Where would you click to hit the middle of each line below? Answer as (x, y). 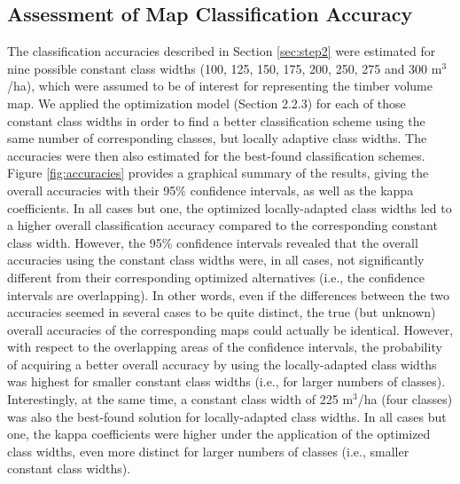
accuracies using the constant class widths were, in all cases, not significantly (216, 260)
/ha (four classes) (405, 399)
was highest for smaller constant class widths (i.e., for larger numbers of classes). (226, 381)
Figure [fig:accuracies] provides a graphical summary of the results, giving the (218, 173)
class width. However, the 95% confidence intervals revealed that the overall (213, 242)
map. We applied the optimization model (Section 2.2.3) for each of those (207, 103)
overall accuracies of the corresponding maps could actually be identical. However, (230, 329)
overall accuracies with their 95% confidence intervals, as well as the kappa (211, 190)
